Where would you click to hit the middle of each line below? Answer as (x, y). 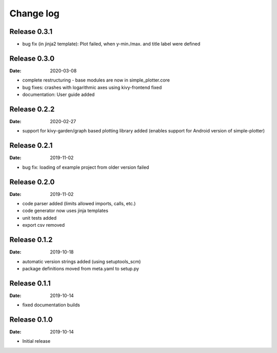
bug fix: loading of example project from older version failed (86, 167)
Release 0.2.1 (31, 145)
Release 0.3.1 (31, 32)
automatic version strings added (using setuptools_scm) (82, 261)
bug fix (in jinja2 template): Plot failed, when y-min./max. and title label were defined (111, 44)
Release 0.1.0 (31, 320)
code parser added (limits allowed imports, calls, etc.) (79, 204)
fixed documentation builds (51, 305)
